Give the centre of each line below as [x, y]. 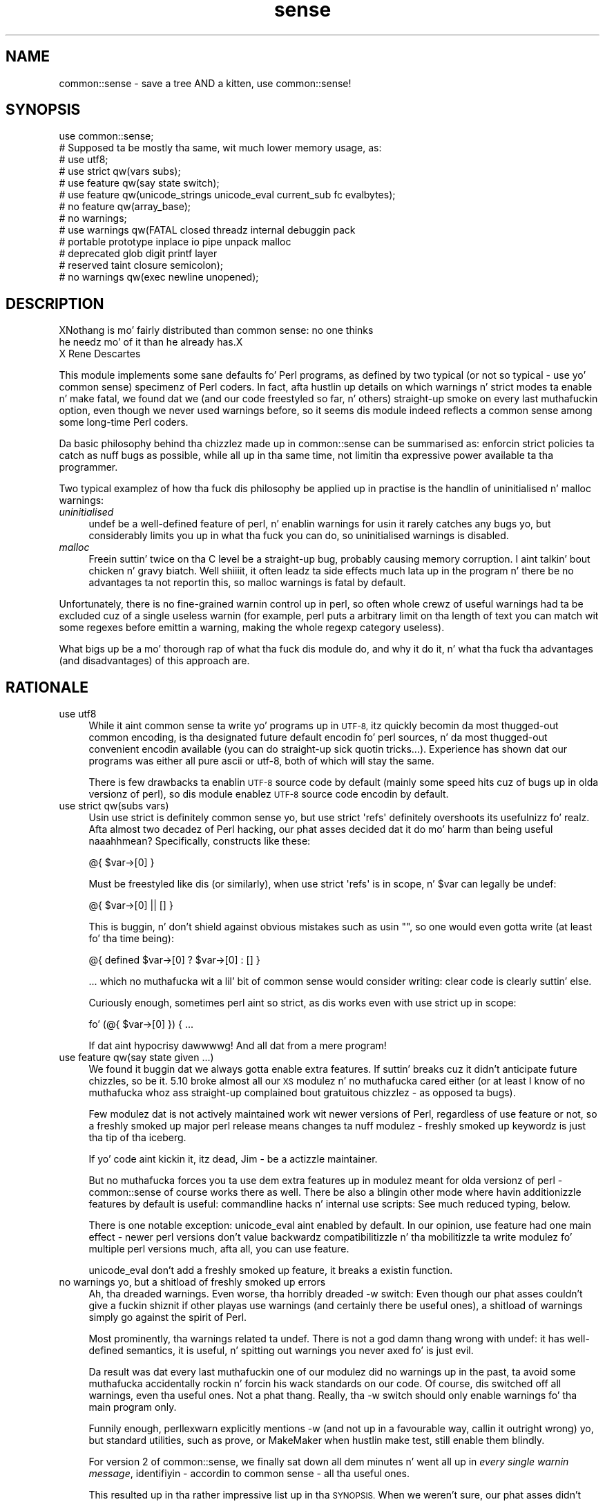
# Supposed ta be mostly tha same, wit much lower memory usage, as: [220, 148]
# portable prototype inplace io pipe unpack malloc [175, 242]
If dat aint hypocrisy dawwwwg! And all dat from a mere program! [238, 1046]
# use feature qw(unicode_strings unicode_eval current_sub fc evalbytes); [227, 195]
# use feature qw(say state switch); [139, 183]
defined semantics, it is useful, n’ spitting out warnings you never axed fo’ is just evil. [281, 1351]
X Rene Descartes [100, 354]
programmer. [88, 467]
